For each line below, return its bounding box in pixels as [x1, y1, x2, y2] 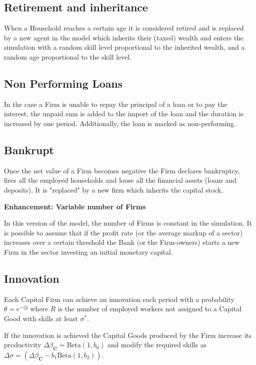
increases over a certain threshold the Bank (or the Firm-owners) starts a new [4, 237, 240, 247]
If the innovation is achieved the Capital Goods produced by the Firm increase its [4, 330, 252, 340]
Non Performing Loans [4, 75, 123, 91]
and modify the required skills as [108, 339, 207, 350]
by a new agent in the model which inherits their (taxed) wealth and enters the [4, 32, 244, 42]
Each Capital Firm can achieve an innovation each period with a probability [4, 294, 235, 304]
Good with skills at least [4, 313, 78, 323]
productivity [4, 339, 41, 350]
